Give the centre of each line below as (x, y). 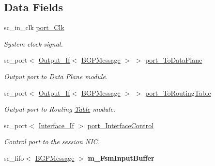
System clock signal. (33, 43)
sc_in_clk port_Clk (34, 27)
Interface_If (56, 125)
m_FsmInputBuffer (121, 158)
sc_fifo (14, 158)
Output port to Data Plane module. (56, 76)
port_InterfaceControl (121, 125)
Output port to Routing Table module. (60, 109)
